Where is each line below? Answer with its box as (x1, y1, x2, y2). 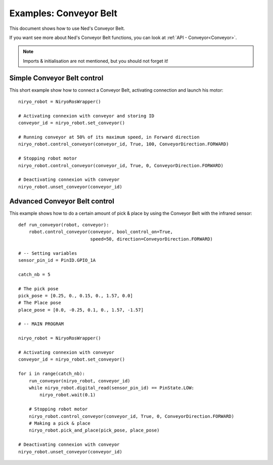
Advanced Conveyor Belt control (9, 197, 115, 205)
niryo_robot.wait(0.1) (39, 392, 96, 398)
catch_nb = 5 (18, 272, 51, 277)
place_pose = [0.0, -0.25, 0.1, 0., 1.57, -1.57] (18, 307, 144, 313)
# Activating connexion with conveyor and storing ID (18, 113, 154, 119)
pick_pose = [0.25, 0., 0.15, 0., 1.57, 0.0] (18, 293, 133, 298)
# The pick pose (18, 286, 59, 291)
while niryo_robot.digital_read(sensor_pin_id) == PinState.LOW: (28, 385, 195, 391)
